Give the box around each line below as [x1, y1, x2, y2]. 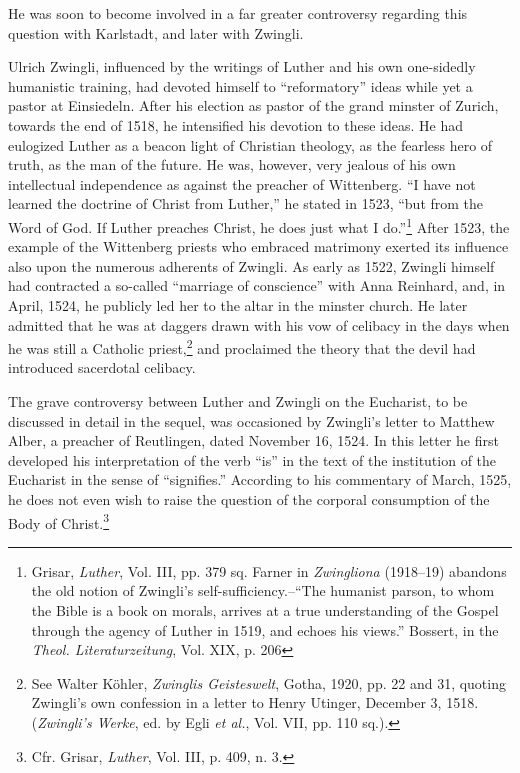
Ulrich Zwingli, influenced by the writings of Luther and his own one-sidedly [8, 56, 476, 77]
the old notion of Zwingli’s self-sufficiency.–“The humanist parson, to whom [31, 580, 495, 601]
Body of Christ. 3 [8, 509, 110, 533]
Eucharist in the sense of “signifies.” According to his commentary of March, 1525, [8, 469, 512, 490]
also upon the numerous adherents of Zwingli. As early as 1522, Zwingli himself [8, 255, 495, 276]
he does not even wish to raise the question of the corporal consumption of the [8, 488, 490, 509]
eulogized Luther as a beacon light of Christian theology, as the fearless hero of [8, 134, 493, 155]
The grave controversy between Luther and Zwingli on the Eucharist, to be [8, 391, 468, 411]
